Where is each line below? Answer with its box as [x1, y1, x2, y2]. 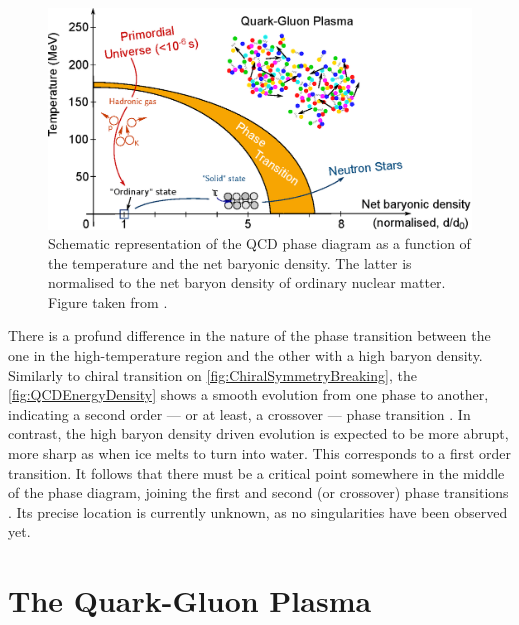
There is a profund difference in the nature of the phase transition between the [8, 325, 491, 346]
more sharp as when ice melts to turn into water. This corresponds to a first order [8, 443, 511, 464]
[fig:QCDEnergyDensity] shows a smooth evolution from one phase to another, [8, 384, 489, 405]
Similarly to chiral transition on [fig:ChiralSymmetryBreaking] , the [8, 364, 417, 385]
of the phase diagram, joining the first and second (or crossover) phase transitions [8, 482, 509, 503]
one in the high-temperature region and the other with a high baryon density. [8, 345, 483, 366]
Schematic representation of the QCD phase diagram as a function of [48, 233, 471, 254]
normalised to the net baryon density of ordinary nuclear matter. [48, 272, 446, 293]
